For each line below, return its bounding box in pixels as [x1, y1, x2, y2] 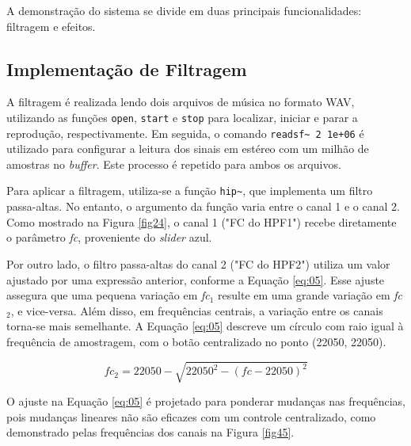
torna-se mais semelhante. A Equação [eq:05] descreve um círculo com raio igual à [6, 318, 404, 334]
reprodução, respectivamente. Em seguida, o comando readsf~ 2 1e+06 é [6, 124, 364, 141]
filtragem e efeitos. [6, 17, 96, 34]
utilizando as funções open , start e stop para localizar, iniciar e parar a [6, 109, 358, 125]
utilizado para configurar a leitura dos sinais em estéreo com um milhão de [6, 140, 369, 157]
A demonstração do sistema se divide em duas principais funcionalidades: [6, 2, 362, 18]
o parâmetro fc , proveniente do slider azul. [6, 229, 212, 246]
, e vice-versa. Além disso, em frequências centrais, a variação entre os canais [10, 302, 383, 318]
